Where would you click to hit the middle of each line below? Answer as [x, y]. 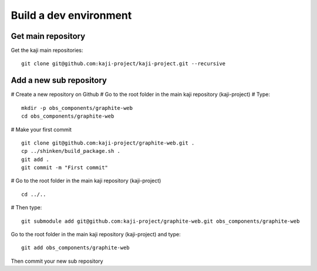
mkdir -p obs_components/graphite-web [77, 108]
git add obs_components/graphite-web [76, 248]
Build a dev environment [71, 15]
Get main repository [48, 36]
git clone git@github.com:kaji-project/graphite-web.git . [108, 143]
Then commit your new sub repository [57, 261]
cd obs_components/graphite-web [68, 116]
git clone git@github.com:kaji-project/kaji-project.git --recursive [124, 64]
